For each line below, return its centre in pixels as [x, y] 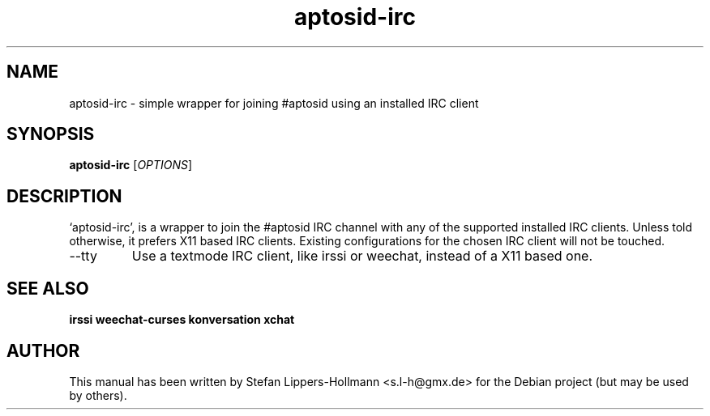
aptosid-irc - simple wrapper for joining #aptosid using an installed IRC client [274, 103]
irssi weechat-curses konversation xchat [182, 320]
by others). [98, 395]
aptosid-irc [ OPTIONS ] [131, 165]
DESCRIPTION [64, 196]
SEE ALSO [48, 288]
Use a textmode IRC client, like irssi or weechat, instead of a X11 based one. [362, 256]
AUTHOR [43, 350]
